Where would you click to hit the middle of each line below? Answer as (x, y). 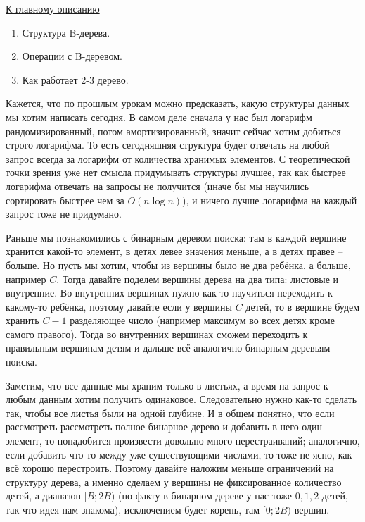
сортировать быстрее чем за (65, 200)
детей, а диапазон (43, 496)
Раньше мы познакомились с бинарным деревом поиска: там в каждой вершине (176, 237)
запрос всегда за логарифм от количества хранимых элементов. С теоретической (178, 158)
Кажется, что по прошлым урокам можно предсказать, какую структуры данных (178, 103)
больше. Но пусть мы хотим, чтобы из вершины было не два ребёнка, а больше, (178, 265)
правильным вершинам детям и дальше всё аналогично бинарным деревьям (168, 348)
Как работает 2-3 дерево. (75, 79)
